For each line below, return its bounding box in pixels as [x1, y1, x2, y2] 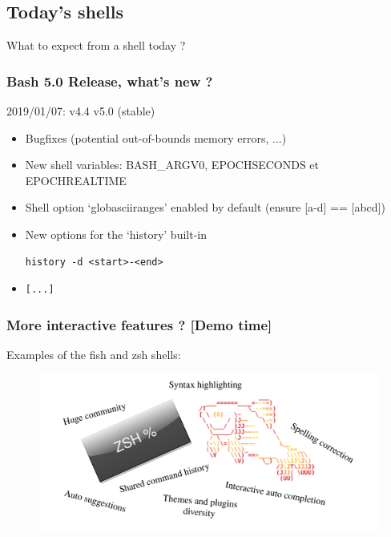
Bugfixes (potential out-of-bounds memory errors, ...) [25, 129, 287, 146]
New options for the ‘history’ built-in [25, 225, 208, 242]
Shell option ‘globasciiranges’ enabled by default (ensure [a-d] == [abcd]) [25, 199, 385, 216]
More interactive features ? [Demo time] [6, 314, 272, 334]
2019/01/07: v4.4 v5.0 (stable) [6, 103, 155, 119]
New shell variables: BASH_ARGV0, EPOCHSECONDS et [25, 156, 320, 173]
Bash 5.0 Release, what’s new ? [6, 71, 213, 91]
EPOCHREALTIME [25, 172, 127, 188]
